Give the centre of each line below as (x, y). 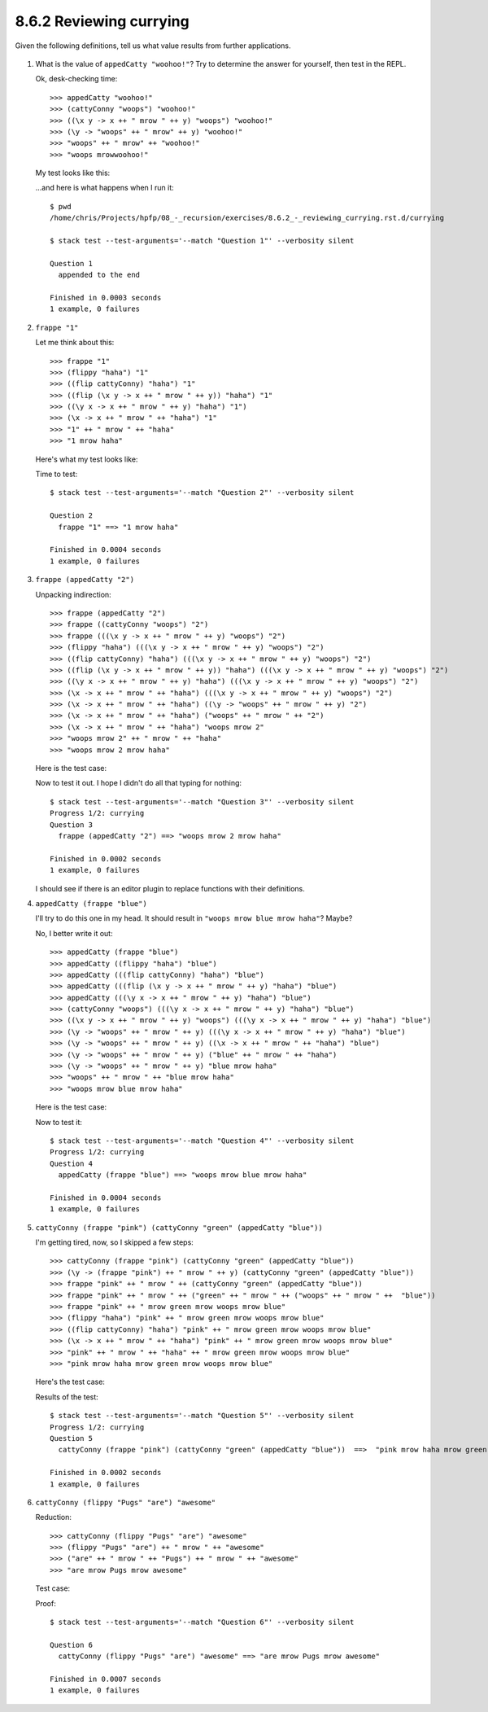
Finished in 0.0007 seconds (106, 1679)
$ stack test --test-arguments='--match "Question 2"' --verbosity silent (202, 493)
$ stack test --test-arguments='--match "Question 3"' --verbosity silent (202, 801)
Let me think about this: (75, 343)
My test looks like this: (73, 173)
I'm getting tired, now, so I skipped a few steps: (115, 1242)
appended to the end (99, 275)
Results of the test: (67, 1397)
